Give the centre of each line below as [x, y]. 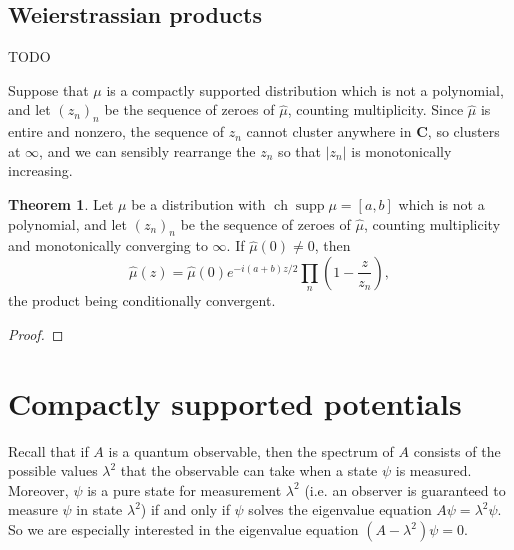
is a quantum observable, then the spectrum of [251, 450]
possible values [53, 470]
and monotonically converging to [108, 245]
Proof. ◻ [36, 333]
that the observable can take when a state [249, 470]
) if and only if [185, 509]
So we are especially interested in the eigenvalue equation [183, 529]
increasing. [40, 170]
